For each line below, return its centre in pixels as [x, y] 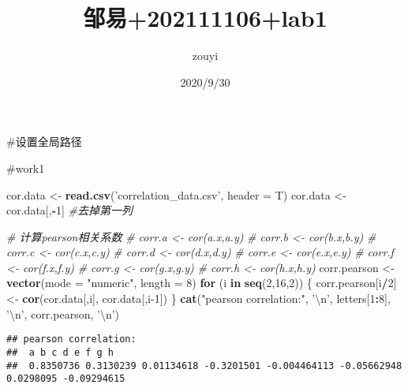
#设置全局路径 [44, 142]
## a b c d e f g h [60, 352]
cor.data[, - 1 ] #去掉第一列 [70, 210]
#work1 [26, 168]
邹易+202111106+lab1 [205, 18]
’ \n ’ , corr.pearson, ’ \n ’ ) [63, 313]
